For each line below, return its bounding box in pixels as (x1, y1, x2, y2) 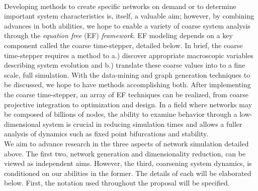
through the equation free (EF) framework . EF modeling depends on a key (4, 30, 233, 41)
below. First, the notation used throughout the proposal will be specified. (4, 177, 230, 188)
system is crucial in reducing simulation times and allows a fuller (43, 118, 242, 129)
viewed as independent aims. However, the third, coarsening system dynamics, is (4, 158, 252, 168)
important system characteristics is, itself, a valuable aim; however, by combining (4, 11, 254, 21)
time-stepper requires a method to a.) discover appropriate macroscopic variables (4, 50, 253, 60)
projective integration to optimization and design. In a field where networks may (4, 99, 252, 109)
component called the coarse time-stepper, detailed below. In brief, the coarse (4, 40, 243, 50)
